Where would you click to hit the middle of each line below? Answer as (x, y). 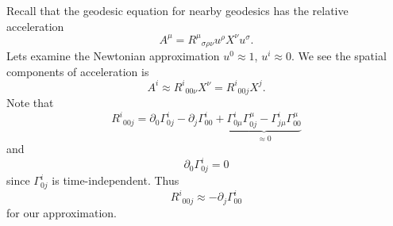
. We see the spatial (339, 56)
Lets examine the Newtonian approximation (113, 56)
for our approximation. (62, 212)
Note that (30, 103)
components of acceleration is (78, 71)
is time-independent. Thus (116, 180)
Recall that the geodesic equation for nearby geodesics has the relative (177, 10)
